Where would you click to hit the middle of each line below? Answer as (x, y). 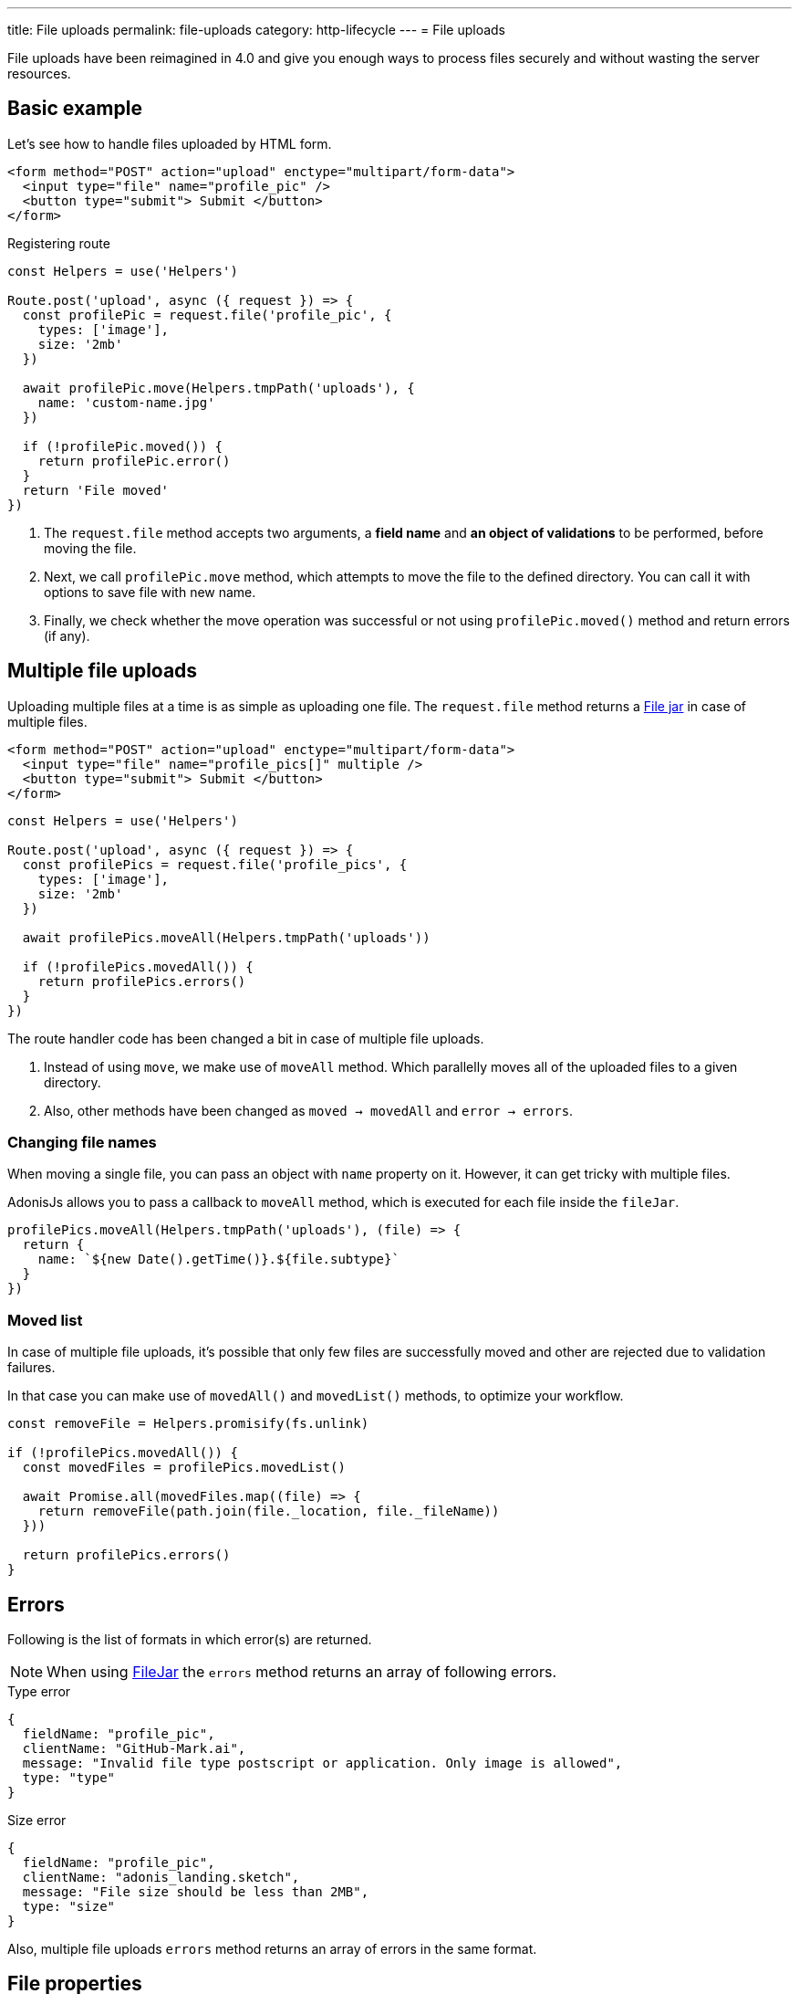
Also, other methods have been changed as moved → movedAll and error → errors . (309, 1110)
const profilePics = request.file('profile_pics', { (215, 864)
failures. (31, 1368)
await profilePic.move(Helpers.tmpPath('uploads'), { (218, 388)
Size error (37, 1821)
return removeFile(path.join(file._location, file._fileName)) (269, 1511)
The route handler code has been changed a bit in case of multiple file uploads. (246, 1038)
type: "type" (69, 1778)
